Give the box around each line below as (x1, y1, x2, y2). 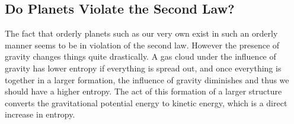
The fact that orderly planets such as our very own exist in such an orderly (5, 27, 278, 40)
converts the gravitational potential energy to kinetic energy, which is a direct (5, 96, 287, 109)
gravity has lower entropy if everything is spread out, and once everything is (5, 61, 282, 74)
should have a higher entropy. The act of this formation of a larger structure (5, 85, 282, 97)
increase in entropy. (5, 108, 75, 120)
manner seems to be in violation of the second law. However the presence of (5, 38, 280, 51)
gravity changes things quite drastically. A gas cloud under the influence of (5, 50, 276, 63)
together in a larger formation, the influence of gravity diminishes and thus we (5, 73, 289, 86)
